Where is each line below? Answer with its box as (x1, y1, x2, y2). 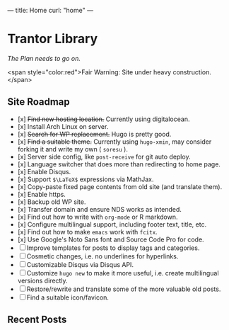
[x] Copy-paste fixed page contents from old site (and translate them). (17, 182, 223, 190)
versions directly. (17, 276, 69, 285)
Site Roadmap (7, 96, 71, 108)
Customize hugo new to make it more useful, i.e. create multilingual (26, 268, 219, 277)
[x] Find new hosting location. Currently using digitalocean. (17, 115, 190, 123)
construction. (172, 67, 212, 76)
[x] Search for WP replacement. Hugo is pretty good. (17, 130, 172, 138)
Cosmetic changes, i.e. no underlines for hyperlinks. (26, 251, 179, 261)
